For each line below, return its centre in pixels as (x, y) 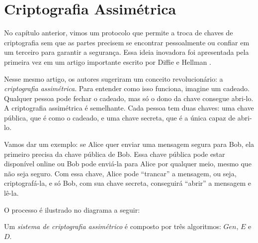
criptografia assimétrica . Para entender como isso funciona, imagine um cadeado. (127, 88)
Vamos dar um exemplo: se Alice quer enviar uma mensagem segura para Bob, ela (129, 144)
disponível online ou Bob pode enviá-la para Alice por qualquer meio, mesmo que (128, 164)
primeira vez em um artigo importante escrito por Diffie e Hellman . (108, 61)
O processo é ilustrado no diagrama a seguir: (72, 209)
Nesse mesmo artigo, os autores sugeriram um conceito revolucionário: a (114, 78)
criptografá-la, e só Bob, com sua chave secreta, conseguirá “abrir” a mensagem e (128, 183)
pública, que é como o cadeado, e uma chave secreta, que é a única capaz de (120, 117)
